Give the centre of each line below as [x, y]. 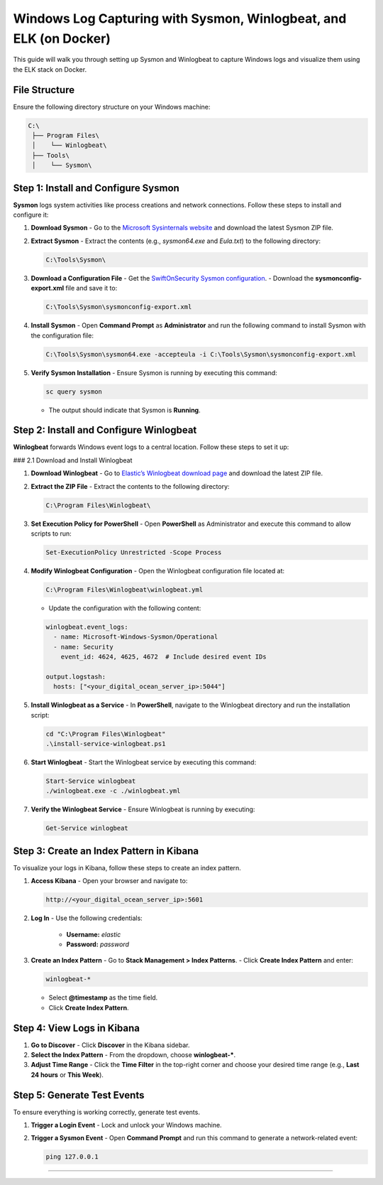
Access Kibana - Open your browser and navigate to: [109, 881]
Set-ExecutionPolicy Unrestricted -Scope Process [134, 552]
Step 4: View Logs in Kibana [76, 1028]
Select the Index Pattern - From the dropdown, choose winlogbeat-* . [133, 1054]
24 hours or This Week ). [67, 1075]
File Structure [44, 90]
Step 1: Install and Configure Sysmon [96, 188]
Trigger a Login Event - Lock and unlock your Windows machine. [127, 1125]
